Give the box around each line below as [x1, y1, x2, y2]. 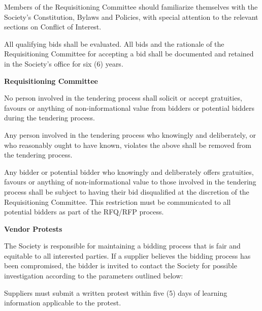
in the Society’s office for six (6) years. [4, 58, 123, 69]
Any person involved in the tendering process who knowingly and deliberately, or [4, 129, 256, 140]
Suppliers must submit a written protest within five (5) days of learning [4, 287, 227, 298]
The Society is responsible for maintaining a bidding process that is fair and [4, 240, 241, 251]
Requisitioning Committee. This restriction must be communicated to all [4, 196, 231, 207]
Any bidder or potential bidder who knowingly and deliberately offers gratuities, [4, 166, 254, 177]
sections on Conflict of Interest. [4, 21, 102, 32]
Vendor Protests [4, 223, 62, 234]
